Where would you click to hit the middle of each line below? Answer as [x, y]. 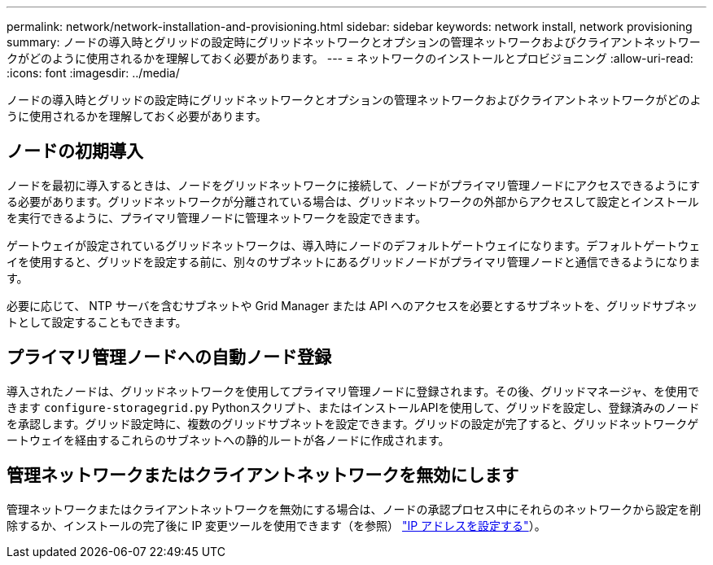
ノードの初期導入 [75, 151]
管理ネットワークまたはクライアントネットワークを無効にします [263, 475]
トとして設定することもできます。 [97, 322]
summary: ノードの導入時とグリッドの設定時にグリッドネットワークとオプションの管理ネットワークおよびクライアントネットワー [354, 42]
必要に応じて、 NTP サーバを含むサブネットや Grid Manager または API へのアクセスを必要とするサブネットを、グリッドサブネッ [352, 305]
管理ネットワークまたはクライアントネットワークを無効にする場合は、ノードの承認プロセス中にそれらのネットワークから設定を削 [354, 509]
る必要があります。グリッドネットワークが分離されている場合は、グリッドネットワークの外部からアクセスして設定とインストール [353, 201]
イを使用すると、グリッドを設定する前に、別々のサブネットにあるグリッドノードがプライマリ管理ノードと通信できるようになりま [354, 261]
